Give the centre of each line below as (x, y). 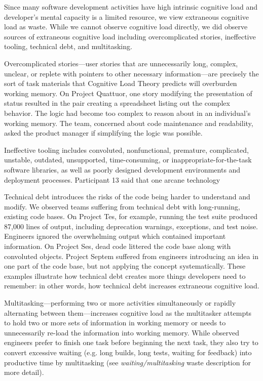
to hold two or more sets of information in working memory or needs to (115, 323)
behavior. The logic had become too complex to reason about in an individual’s (127, 113)
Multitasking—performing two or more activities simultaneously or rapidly (120, 303)
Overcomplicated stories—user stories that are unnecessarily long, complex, (121, 63)
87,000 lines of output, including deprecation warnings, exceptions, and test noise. (131, 226)
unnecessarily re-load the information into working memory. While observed (122, 332)
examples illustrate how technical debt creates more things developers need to (125, 276)
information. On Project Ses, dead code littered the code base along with (118, 246)
